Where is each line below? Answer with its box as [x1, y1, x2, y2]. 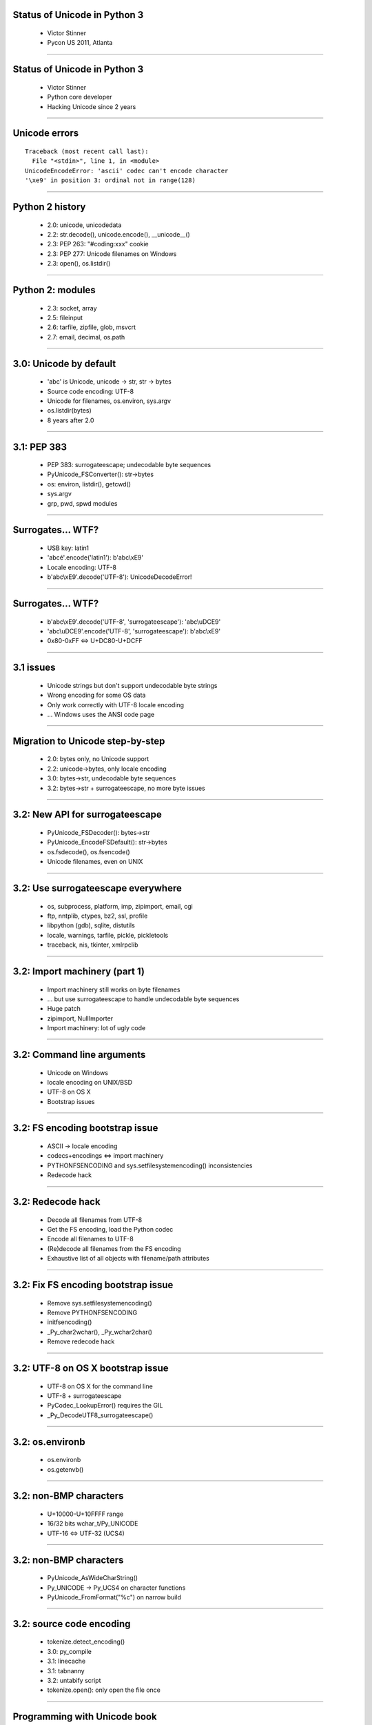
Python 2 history [12, 201, 86, 213]
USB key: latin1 [47, 544, 90, 552]
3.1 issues [12, 662, 56, 673]
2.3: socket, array [47, 304, 97, 312]
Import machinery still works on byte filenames [47, 985, 180, 994]
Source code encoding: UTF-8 [47, 387, 134, 395]
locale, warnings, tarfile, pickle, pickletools [47, 931, 169, 939]
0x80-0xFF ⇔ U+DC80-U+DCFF [47, 637, 143, 645]
